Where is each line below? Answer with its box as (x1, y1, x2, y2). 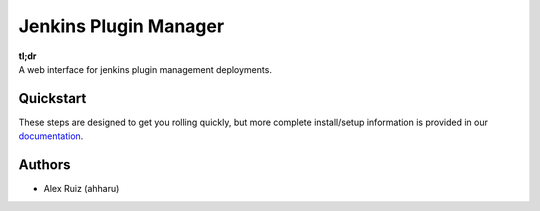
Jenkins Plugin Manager (18, 15, 225, 37)
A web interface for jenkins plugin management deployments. (18, 63, 272, 75)
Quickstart (18, 90, 87, 107)
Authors (18, 156, 71, 174)
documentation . (18, 130, 84, 142)
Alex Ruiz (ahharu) (43, 183, 120, 195)
